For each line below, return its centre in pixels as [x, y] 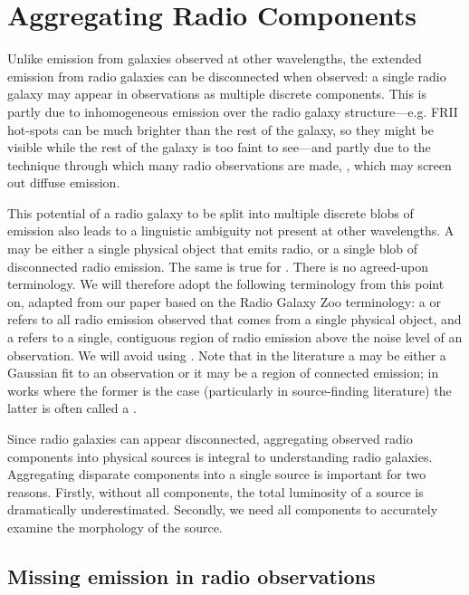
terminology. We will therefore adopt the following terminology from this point [226, 284]
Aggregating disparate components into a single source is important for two [217, 474]
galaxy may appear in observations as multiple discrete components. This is [217, 94]
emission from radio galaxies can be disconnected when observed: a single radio [227, 76]
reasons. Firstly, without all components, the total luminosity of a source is [215, 491]
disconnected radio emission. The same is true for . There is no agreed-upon [218, 266]
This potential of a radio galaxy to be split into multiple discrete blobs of [211, 212]
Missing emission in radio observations [191, 576]
